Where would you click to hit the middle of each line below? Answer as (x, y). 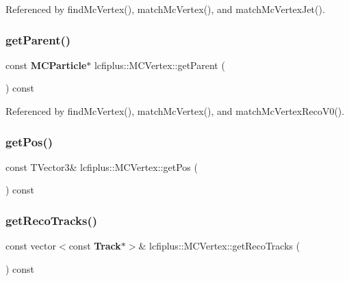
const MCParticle (46, 65)
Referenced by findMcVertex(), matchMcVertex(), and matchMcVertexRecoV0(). (175, 111)
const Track (95, 246)
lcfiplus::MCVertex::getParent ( (159, 65)
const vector (31, 246)
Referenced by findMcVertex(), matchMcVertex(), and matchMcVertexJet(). (165, 9)
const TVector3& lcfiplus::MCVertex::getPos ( (102, 166)
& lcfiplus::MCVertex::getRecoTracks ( (219, 246)
